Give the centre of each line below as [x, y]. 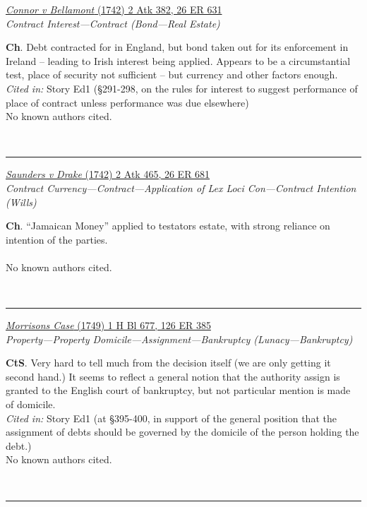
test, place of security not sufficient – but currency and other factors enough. [172, 74]
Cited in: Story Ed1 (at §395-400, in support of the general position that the [171, 418]
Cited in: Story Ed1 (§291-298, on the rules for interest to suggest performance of [182, 88]
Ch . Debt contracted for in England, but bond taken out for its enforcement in [177, 47]
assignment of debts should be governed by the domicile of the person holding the [182, 432]
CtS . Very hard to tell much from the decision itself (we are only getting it [168, 363]
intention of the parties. [57, 239]
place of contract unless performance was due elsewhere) [127, 102]
